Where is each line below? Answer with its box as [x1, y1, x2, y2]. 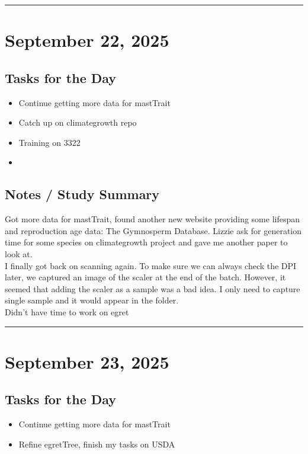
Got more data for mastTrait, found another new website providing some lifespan [5, 213, 300, 225]
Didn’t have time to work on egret [5, 305, 129, 318]
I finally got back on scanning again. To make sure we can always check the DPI [5, 259, 297, 271]
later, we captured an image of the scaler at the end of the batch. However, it [5, 271, 286, 283]
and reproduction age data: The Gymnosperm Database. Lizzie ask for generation [5, 224, 302, 236]
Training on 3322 [18, 136, 81, 148]
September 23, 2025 [5, 349, 169, 373]
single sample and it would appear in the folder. [5, 294, 179, 306]
